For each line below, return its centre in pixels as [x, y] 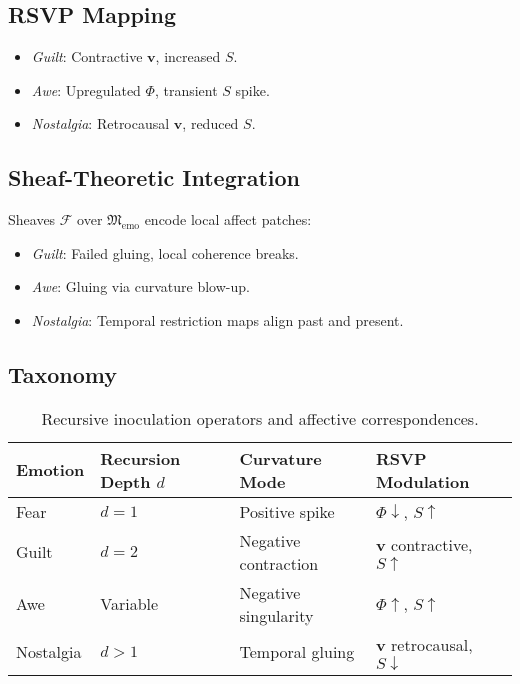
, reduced [210, 123]
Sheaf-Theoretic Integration [154, 177]
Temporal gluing [297, 652]
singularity [276, 615]
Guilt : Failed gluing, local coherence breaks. [165, 252]
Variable [129, 604]
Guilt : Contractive [87, 56]
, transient [186, 89]
